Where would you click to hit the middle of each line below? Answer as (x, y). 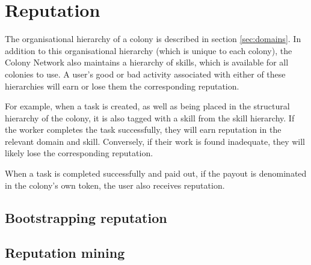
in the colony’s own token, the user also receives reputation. (115, 185)
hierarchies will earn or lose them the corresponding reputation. (122, 86)
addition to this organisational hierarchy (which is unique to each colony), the (149, 50)
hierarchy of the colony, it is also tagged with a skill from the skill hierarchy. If (150, 117)
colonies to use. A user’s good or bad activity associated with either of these (145, 74)
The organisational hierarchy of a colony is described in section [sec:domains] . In (153, 39)
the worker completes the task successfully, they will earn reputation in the (143, 129)
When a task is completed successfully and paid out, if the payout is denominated (156, 173)
